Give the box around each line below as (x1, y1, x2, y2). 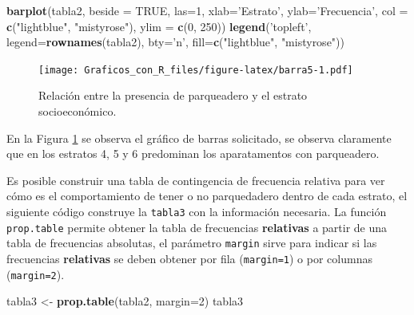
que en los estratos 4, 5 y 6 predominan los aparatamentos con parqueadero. (6, 145, 380, 162)
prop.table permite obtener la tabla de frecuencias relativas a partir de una (6, 219, 388, 235)
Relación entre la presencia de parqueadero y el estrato (38, 87, 308, 104)
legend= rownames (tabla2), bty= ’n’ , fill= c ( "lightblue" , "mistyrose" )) (6, 33, 344, 50)
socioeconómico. (38, 103, 117, 120)
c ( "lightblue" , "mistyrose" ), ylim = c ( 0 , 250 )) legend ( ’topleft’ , (6, 18, 312, 34)
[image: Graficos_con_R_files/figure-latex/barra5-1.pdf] (38, 64, 353, 76)
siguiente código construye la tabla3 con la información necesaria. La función (6, 203, 387, 219)
